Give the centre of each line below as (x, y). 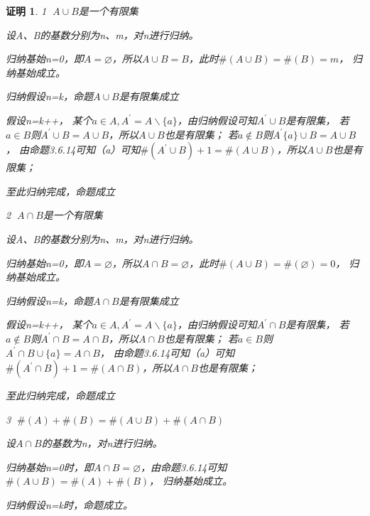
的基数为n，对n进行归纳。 (102, 443)
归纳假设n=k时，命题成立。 (70, 505)
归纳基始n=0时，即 (50, 467)
